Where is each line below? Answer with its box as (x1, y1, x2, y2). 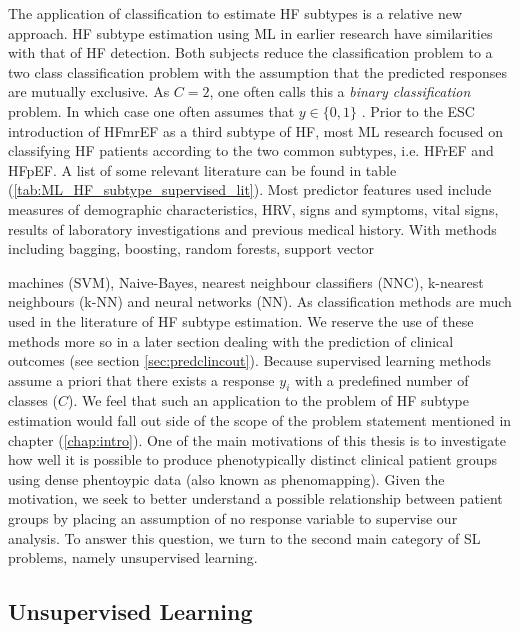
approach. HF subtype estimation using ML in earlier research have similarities (8, 22, 493, 43)
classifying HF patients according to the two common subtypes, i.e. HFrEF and (8, 140, 494, 161)
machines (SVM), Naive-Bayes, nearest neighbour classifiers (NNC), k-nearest (8, 271, 484, 292)
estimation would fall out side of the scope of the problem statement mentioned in (8, 410, 512, 431)
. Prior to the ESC (361, 100, 475, 121)
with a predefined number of (294, 369, 469, 390)
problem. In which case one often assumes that (8, 100, 295, 121)
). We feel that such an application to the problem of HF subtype (68, 390, 469, 411)
